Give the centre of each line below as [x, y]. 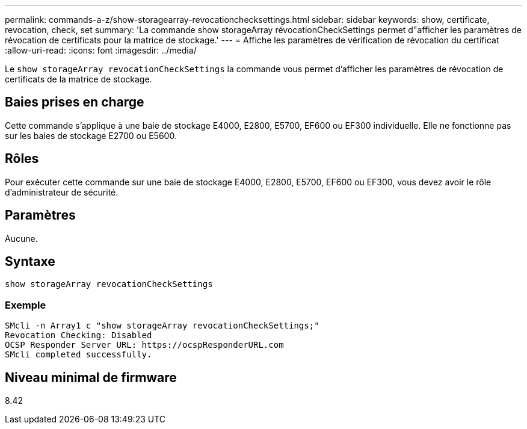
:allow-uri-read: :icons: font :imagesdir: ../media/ [101, 50]
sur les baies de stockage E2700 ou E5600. [91, 135]
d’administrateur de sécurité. [62, 192]
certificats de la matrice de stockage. [79, 79]
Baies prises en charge [75, 102]
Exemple [26, 305]
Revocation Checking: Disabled [79, 335]
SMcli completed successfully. [79, 355]
